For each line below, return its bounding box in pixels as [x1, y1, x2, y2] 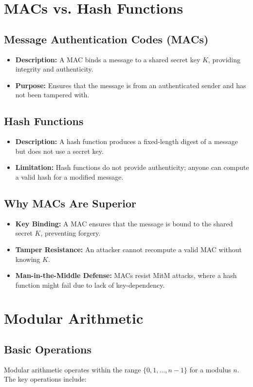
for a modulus [189, 364, 231, 374]
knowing [15, 254, 40, 264]
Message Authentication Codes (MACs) [4, 31, 209, 46]
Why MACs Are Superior [4, 195, 137, 210]
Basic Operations [4, 342, 92, 357]
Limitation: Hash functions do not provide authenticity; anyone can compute [15, 162, 249, 172]
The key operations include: [4, 374, 87, 384]
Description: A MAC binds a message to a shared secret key [15, 54, 200, 64]
